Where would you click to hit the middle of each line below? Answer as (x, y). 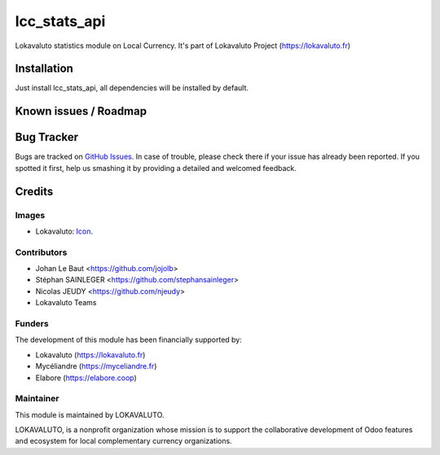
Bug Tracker (47, 137)
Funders (32, 324)
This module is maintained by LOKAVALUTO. (90, 414)
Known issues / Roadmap (81, 111)
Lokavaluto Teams (66, 303)
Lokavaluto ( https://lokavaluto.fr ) (90, 355)
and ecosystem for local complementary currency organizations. (123, 441)
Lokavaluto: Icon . (64, 231)
